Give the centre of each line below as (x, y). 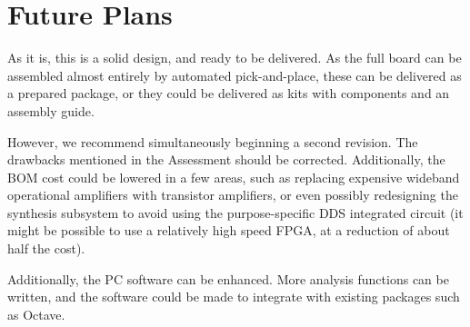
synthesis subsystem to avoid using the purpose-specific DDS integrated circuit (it (235, 212)
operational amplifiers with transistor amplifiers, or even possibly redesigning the (233, 195)
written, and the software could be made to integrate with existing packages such (234, 297)
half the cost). (46, 248)
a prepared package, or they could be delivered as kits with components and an (229, 93)
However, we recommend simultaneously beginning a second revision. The (213, 141)
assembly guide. (51, 110)
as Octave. (36, 314)
